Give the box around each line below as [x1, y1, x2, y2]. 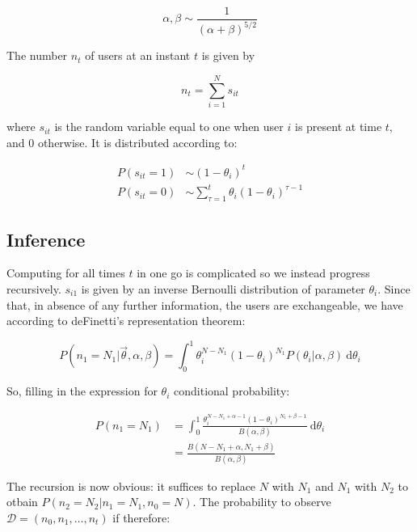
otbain [6, 493, 38, 510]
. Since [377, 280, 411, 297]
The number [6, 47, 68, 64]
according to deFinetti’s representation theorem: [6, 312, 246, 329]
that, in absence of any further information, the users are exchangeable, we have [6, 296, 403, 313]
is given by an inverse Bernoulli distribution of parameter [81, 280, 365, 297]
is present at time [294, 118, 382, 135]
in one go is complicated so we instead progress [137, 264, 370, 281]
